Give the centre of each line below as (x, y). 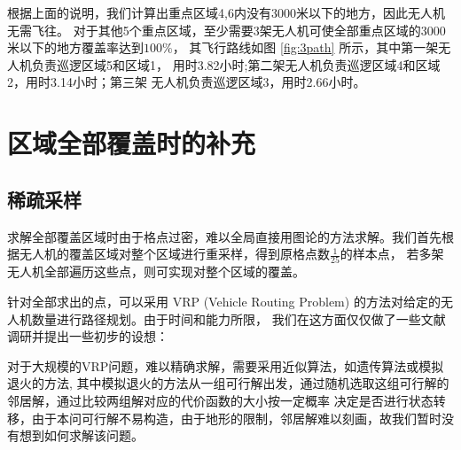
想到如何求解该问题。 (81, 435)
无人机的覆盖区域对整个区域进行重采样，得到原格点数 (174, 254)
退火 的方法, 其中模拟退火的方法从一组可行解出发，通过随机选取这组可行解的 (228, 383)
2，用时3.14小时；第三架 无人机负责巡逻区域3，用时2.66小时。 (187, 82)
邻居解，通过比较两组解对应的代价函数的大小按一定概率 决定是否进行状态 (220, 401)
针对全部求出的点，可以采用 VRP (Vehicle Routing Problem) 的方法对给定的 (224, 302)
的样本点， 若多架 (392, 254)
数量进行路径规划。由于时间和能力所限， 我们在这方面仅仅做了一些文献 (238, 318)
